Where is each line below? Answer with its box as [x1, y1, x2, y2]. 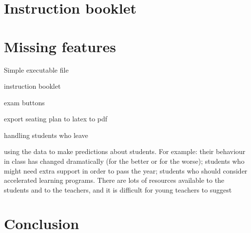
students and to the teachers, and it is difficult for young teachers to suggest [4, 184, 232, 194]
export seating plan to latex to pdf [4, 114, 108, 124]
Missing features [4, 36, 116, 56]
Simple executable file [4, 64, 69, 75]
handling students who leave [4, 130, 88, 140]
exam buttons [4, 97, 45, 107]
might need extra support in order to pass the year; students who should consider [4, 165, 248, 175]
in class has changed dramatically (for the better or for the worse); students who [4, 156, 245, 166]
